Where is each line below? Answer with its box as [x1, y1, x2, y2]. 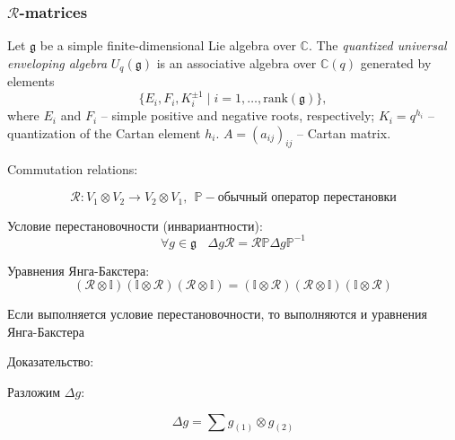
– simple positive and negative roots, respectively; [101, 106, 375, 125]
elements [7, 72, 55, 91]
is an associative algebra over [156, 53, 317, 72]
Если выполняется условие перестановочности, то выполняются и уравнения [7, 304, 427, 323]
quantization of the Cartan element [7, 123, 201, 142]
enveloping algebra [7, 53, 108, 72]
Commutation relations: [7, 160, 138, 179]
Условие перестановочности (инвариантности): [7, 216, 263, 234]
